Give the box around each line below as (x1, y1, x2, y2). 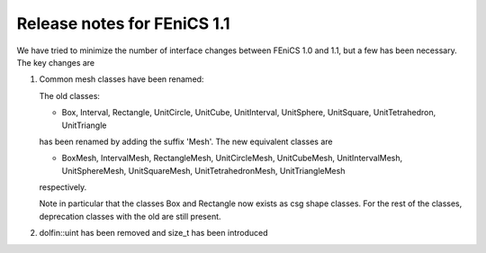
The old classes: (39, 90, 101, 101)
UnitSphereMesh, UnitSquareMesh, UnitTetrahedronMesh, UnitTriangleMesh (61, 165, 346, 176)
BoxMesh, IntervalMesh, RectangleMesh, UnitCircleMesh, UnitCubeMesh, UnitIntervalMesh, (61, 153, 403, 164)
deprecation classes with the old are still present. (39, 211, 221, 221)
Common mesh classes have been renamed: (39, 74, 204, 85)
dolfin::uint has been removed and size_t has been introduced (39, 228, 268, 239)
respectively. (39, 182, 87, 193)
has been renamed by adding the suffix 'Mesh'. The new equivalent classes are (39, 136, 333, 147)
